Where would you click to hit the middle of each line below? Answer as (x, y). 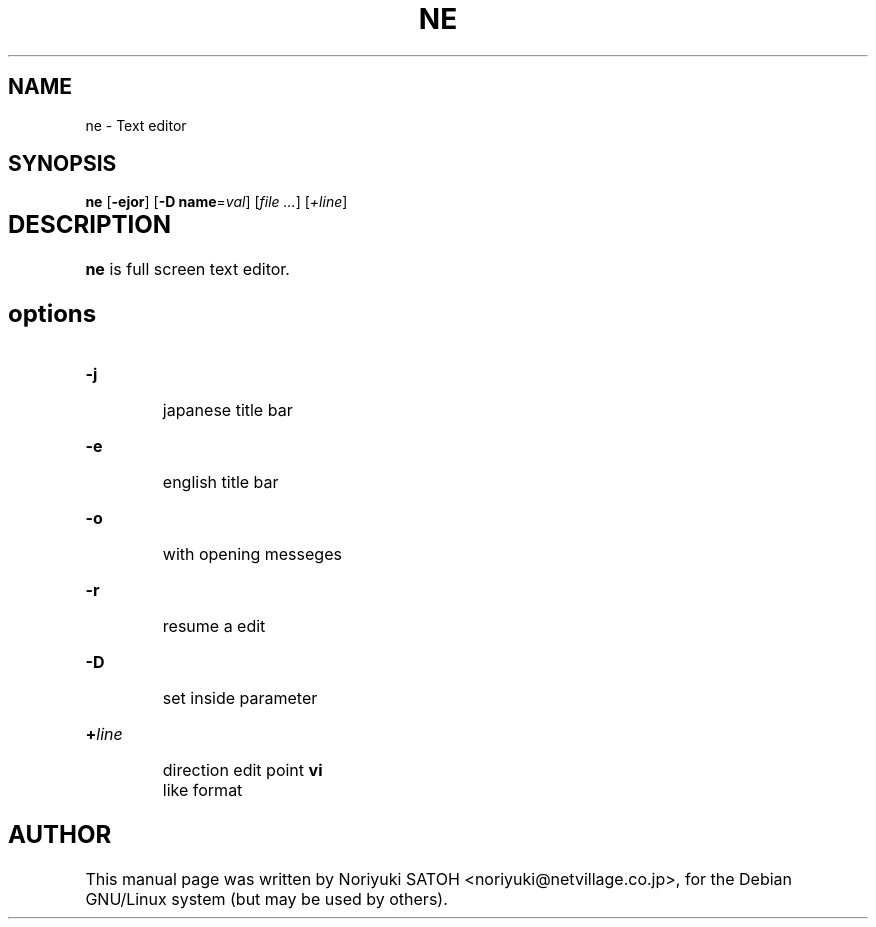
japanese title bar (227, 410)
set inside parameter (240, 698)
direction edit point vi (242, 770)
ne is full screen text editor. (187, 269)
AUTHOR (60, 835)
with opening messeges (252, 554)
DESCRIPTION (89, 225)
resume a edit (214, 626)
